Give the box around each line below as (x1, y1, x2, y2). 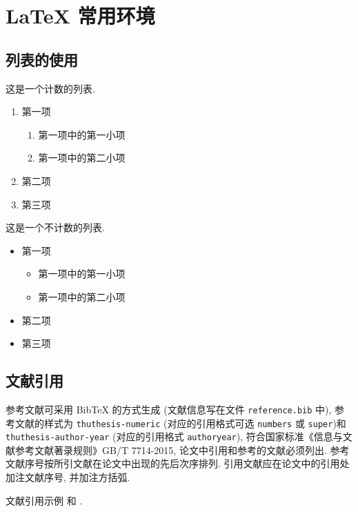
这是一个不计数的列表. (6, 220, 105, 235)
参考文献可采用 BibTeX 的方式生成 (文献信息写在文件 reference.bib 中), (6, 402, 332, 416)
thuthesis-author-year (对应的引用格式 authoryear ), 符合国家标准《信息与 (6, 429, 343, 444)
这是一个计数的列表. (6, 81, 95, 95)
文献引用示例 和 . (6, 493, 83, 507)
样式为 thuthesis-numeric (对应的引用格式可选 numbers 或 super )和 (43, 415, 346, 430)
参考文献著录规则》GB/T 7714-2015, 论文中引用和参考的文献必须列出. (14, 442, 327, 457)
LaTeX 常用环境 (6, 1, 155, 30)
